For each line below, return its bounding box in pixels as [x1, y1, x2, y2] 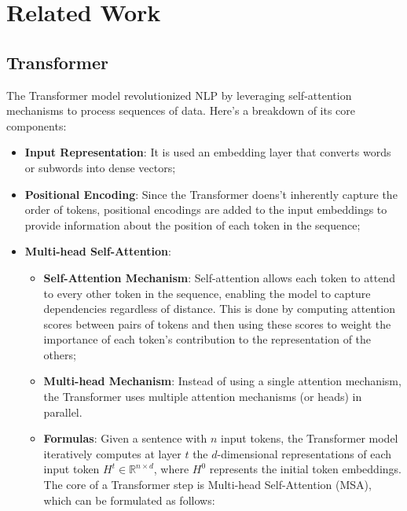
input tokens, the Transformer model [221, 430, 398, 447]
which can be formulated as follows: [43, 491, 215, 508]
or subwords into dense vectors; [24, 159, 176, 175]
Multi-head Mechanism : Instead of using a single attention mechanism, [43, 373, 401, 389]
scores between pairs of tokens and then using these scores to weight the [43, 315, 391, 332]
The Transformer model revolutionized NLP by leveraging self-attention [6, 86, 352, 103]
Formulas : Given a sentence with [43, 430, 207, 447]
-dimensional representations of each [217, 445, 392, 461]
